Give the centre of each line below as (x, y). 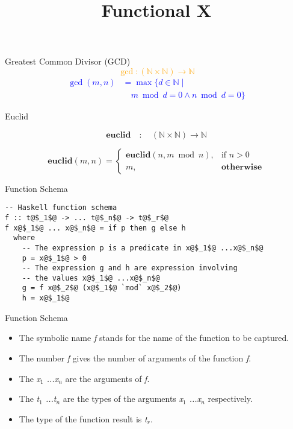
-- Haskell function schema (61, 208)
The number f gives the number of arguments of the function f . (135, 357)
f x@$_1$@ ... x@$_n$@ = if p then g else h (95, 228)
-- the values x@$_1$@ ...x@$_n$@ (91, 278)
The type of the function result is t (83, 418)
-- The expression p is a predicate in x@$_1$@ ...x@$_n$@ (143, 248)
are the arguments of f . (107, 378)
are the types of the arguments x (123, 399)
